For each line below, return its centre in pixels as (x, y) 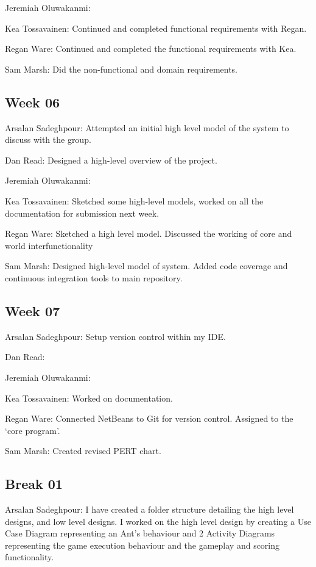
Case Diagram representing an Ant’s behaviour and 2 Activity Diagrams (140, 533)
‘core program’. (33, 430)
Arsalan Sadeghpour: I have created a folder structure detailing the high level (149, 509)
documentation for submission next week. (82, 213)
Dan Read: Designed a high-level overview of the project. (111, 160)
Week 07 (33, 310)
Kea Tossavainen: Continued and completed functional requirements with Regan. (156, 28)
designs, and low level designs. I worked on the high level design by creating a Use (158, 521)
